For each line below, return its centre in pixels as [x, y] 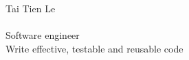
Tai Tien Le [31, 8]
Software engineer [43, 35]
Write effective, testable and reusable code [94, 48]
